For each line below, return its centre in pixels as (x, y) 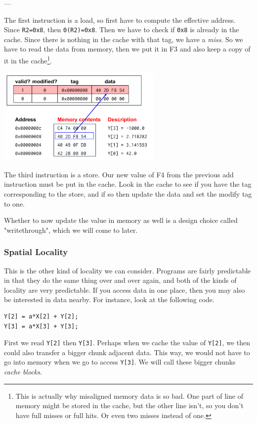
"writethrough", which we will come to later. (71, 230)
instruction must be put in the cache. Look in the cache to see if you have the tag (128, 184)
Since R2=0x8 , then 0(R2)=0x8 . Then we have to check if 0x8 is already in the (122, 29)
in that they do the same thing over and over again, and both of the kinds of (120, 280)
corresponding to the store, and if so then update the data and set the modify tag (128, 193)
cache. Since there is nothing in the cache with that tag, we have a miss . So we (124, 39)
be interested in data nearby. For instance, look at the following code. (109, 299)
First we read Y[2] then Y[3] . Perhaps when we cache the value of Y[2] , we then (127, 343)
